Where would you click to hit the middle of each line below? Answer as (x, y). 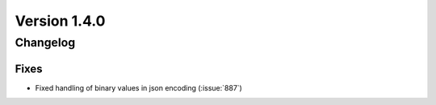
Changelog (45, 42)
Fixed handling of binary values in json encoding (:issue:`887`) (138, 87)
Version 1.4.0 (60, 21)
